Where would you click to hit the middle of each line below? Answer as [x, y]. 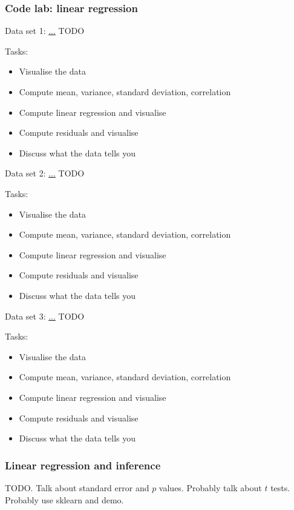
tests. [280, 487]
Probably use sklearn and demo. [64, 499]
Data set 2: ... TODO [45, 173]
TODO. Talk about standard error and [77, 487]
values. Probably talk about [210, 487]
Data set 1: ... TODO [45, 31]
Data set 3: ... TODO [45, 316]
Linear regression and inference [83, 465]
